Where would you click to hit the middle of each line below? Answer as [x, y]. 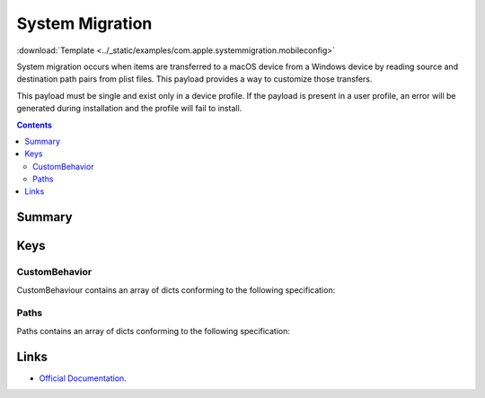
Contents [35, 125]
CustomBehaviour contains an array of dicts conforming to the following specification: [176, 290]
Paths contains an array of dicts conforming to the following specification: [154, 331]
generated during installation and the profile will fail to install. [129, 109]
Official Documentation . [83, 378]
